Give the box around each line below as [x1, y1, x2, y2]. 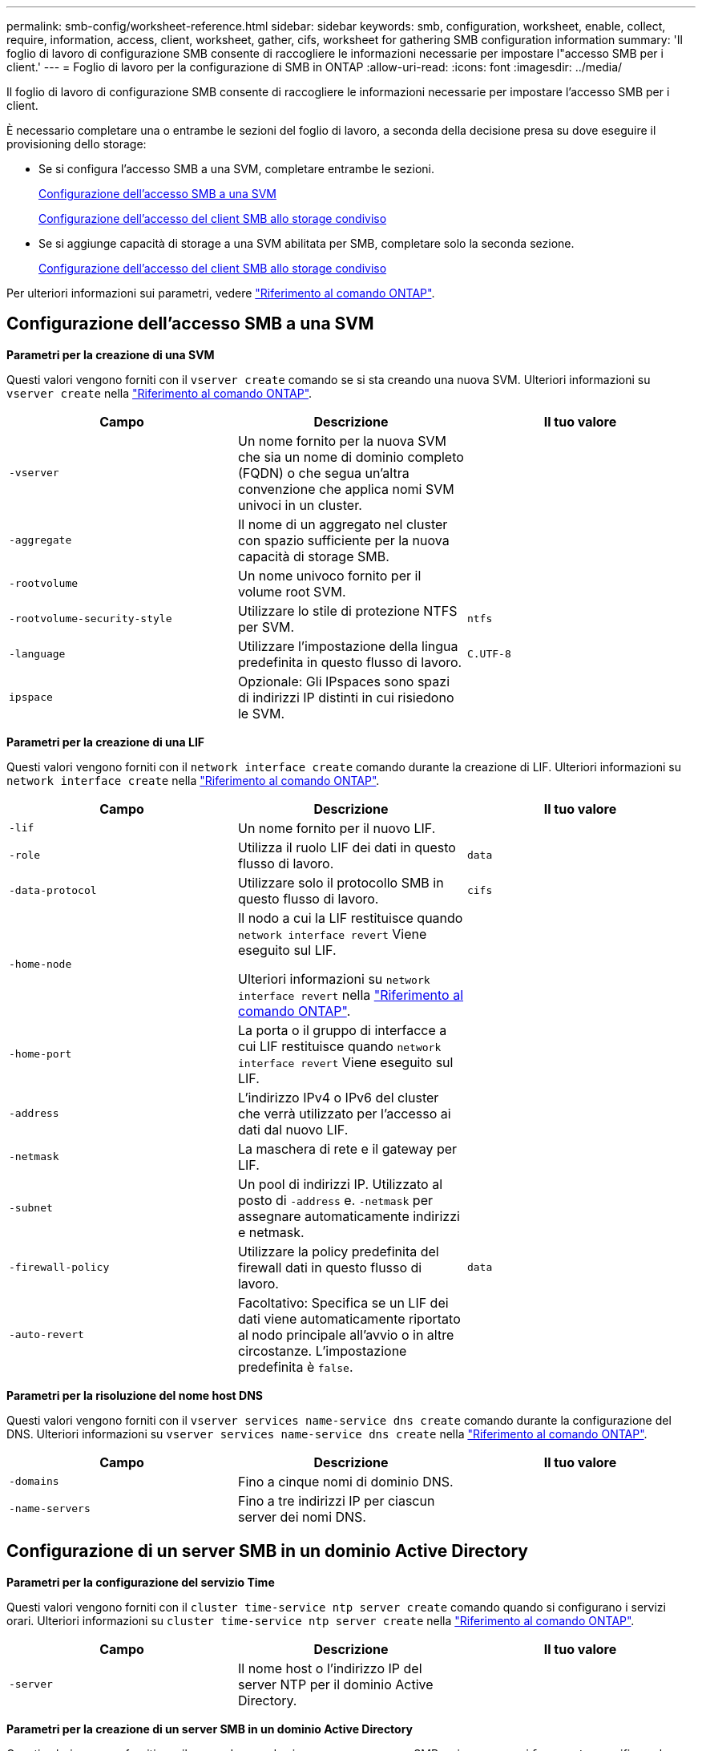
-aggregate [9, 534, 72, 547]
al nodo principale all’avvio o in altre [237, 1326, 454, 1343]
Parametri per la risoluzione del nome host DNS [6, 1388, 263, 1402]
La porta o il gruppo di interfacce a [237, 1021, 447, 1038]
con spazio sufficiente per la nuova [237, 532, 450, 548]
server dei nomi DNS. [237, 1508, 366, 1525]
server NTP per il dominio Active [237, 1676, 434, 1692]
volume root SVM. [237, 583, 346, 600]
